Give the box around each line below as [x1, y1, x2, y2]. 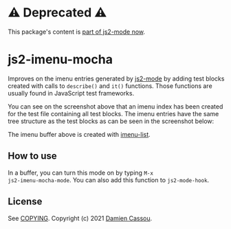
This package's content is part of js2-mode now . [8, 28, 146, 36]
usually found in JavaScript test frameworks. [8, 89, 135, 97]
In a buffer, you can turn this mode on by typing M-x [8, 168, 154, 177]
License [8, 196, 43, 208]
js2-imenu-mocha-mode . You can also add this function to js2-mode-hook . [8, 175, 210, 184]
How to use [8, 150, 57, 162]
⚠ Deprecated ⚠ [8, 5, 107, 21]
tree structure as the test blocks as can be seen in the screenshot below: [8, 117, 214, 125]
